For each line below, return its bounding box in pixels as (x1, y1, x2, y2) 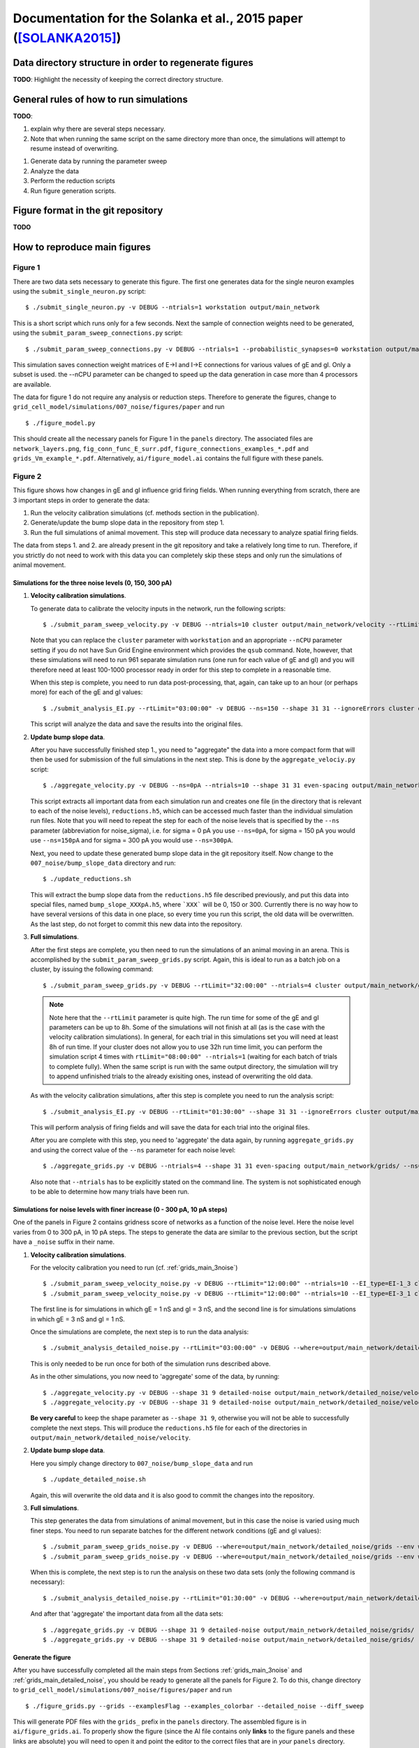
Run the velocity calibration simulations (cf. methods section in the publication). (30, 508, 260, 517)
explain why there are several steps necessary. (30, 124, 166, 133)
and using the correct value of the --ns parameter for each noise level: (30, 1145, 236, 1154)
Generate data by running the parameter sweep (30, 157, 168, 166)
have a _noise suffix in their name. (13, 1238, 115, 1246)
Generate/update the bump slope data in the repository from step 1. (30, 518, 225, 527)
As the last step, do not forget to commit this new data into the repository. (30, 919, 242, 928)
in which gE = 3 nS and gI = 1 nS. (30, 1314, 125, 1323)
